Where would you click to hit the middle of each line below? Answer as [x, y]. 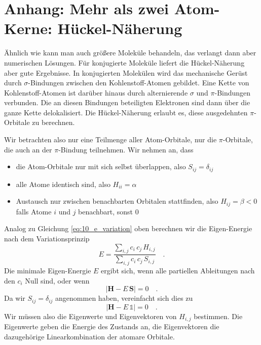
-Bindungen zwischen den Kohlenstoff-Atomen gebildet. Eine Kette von [139, 83]
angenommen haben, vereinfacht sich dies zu [124, 298]
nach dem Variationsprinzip [47, 238]
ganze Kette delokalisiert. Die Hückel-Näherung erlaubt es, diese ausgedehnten [126, 112]
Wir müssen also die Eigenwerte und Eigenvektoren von [90, 316]
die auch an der [28, 149]
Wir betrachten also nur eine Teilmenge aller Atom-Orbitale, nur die [110, 139]
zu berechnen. [53, 122]
